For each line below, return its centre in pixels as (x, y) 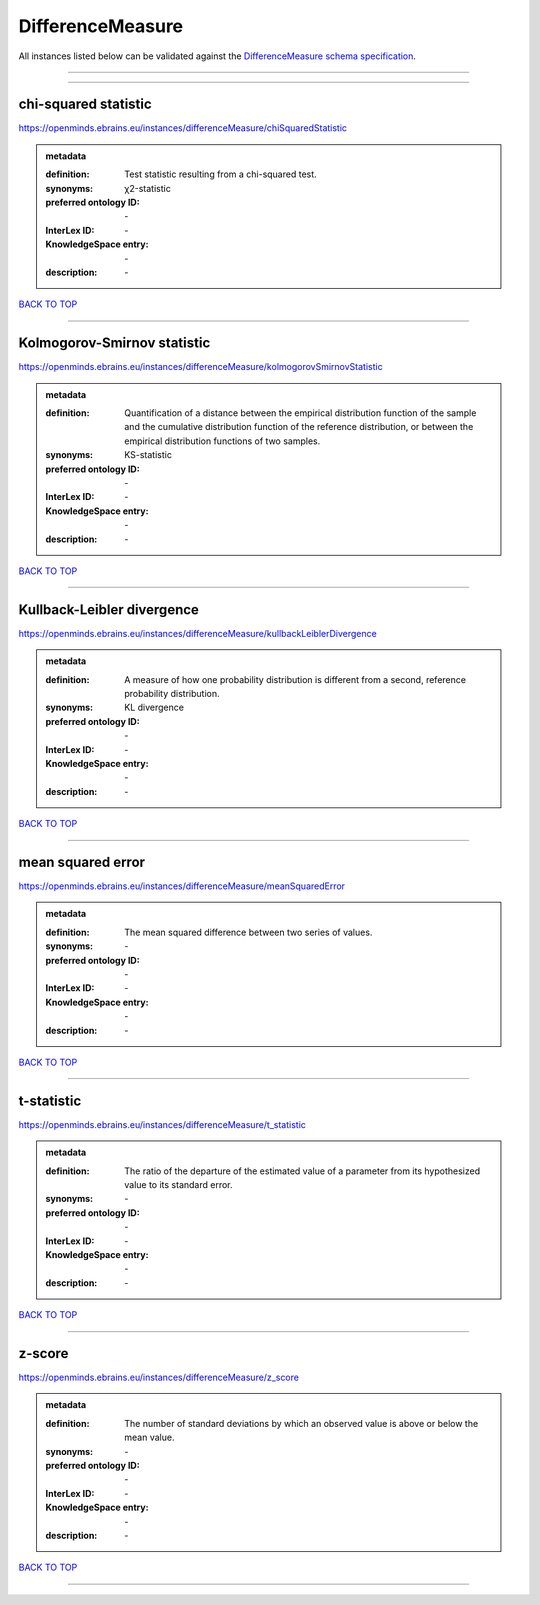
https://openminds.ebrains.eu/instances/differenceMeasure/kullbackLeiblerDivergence (197, 633)
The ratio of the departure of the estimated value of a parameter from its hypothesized (302, 1171)
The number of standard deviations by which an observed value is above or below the (301, 1423)
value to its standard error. (179, 1185)
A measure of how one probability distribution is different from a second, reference (295, 679)
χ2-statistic (148, 188)
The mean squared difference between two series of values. (248, 932)
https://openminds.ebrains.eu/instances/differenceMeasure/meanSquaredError (181, 886)
